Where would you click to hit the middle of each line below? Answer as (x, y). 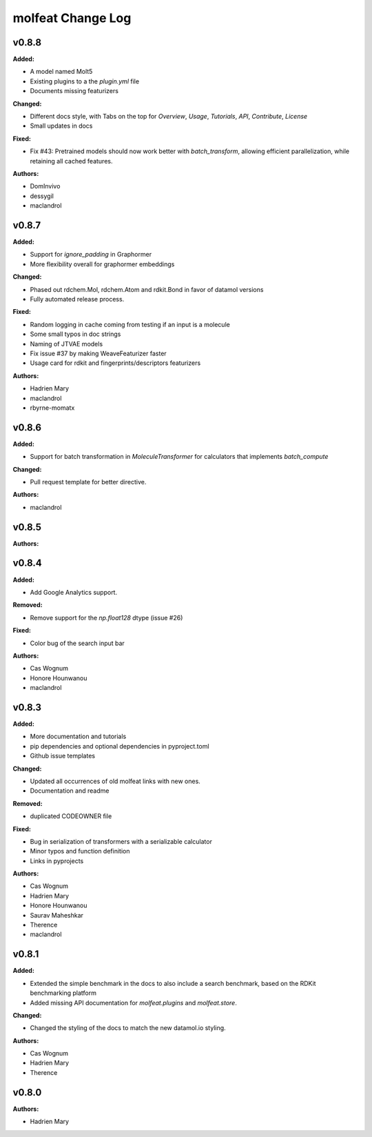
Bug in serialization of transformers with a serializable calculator (121, 841)
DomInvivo (45, 186)
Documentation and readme (70, 791)
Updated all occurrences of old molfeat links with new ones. (115, 781)
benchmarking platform (63, 993)
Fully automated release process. (77, 299)
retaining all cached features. (71, 161)
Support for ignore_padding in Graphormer (91, 255)
